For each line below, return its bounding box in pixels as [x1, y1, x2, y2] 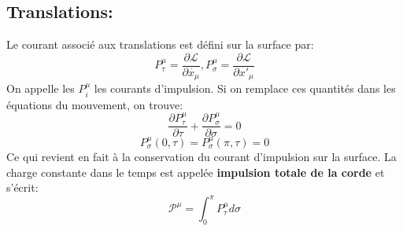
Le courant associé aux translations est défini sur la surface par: [6, 36, 314, 53]
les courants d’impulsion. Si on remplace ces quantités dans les [94, 80, 396, 97]
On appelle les [6, 80, 75, 97]
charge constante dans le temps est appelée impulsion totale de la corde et [6, 163, 385, 180]
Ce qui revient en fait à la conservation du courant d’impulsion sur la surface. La [6, 148, 397, 164]
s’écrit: [6, 179, 39, 196]
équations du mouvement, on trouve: [6, 96, 183, 112]
